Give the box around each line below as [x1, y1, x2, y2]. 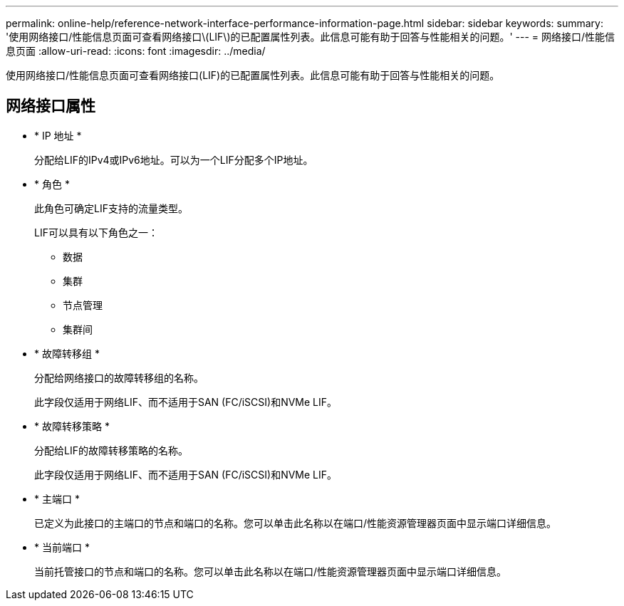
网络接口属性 [6, 97, 95, 115]
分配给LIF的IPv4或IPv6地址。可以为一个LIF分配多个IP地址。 [34, 153, 313, 166]
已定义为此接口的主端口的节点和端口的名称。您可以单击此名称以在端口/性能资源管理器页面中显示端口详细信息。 [34, 516, 557, 529]
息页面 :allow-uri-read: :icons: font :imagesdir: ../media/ [6, 45, 266, 57]
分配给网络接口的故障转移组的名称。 [34, 371, 204, 384]
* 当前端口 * [34, 540, 90, 553]
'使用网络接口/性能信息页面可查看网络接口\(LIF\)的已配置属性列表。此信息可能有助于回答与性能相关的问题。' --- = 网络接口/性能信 [6, 31, 615, 43]
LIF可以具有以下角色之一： [34, 226, 158, 239]
